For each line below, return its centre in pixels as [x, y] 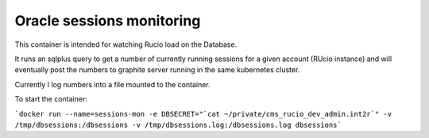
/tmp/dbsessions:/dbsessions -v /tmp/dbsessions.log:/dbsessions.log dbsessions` [178, 125]
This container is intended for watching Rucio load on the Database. [126, 44]
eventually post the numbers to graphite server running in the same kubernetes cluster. [157, 70]
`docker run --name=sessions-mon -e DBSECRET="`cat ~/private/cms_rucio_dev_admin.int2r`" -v [203, 114]
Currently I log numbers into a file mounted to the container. [112, 84]
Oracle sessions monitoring [108, 21]
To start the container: [51, 99]
